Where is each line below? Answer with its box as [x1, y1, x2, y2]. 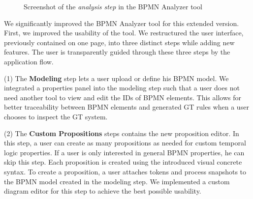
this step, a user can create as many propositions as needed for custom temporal [4, 138, 246, 148]
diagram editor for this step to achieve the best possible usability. [4, 186, 201, 196]
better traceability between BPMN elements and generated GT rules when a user [4, 102, 249, 112]
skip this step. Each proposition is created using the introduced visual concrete [4, 157, 242, 167]
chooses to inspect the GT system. [4, 111, 108, 121]
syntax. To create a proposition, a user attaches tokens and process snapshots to [4, 166, 247, 176]
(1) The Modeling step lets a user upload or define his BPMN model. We [4, 73, 229, 83]
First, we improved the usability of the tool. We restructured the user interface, [4, 28, 244, 38]
